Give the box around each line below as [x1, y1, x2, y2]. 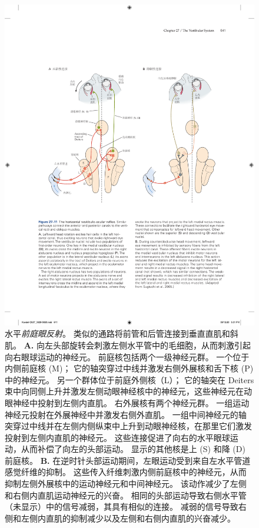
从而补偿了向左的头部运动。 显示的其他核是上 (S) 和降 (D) [21, 443, 245, 455]
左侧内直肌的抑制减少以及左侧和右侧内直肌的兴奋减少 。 [21, 512, 235, 524]
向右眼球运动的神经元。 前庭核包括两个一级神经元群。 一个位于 [5, 350, 250, 363]
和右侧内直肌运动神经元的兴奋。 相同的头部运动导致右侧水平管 [5, 489, 247, 501]
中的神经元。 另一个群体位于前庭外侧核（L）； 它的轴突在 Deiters [5, 373, 254, 386]
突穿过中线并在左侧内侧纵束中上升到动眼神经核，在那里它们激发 [5, 420, 252, 432]
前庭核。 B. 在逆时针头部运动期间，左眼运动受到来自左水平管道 [5, 454, 251, 466]
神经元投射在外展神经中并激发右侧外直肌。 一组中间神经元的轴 [5, 408, 247, 420]
